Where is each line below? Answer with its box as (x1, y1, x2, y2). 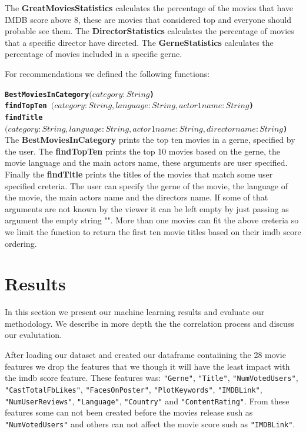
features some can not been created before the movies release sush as (5, 406, 253, 418)
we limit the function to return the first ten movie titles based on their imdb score (5, 225, 301, 237)
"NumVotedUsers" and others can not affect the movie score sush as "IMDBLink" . (5, 417, 295, 430)
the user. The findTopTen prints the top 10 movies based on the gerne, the (5, 145, 280, 157)
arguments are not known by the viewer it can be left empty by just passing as (5, 202, 289, 215)
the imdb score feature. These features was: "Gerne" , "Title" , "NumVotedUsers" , (5, 371, 298, 384)
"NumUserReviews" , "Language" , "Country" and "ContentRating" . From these (5, 394, 290, 407)
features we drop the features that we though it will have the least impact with (5, 360, 290, 372)
